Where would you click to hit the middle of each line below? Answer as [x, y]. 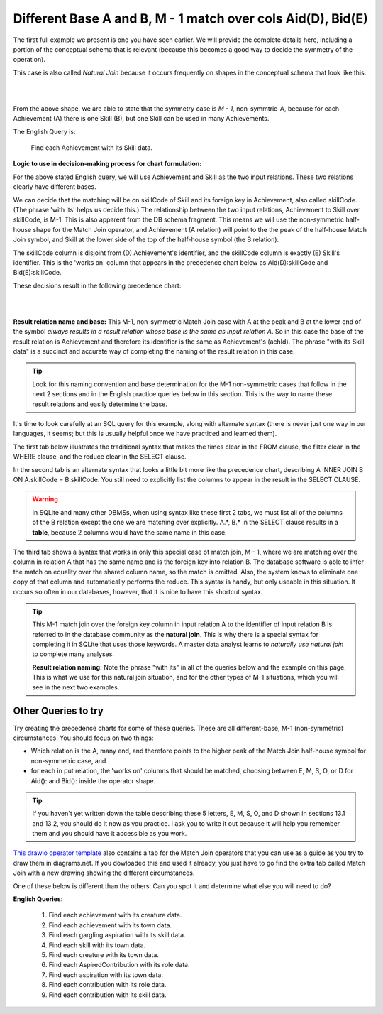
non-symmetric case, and [68, 760]
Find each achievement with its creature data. [115, 915]
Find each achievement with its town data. [110, 925]
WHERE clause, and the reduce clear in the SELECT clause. [100, 457]
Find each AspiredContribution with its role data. [119, 965]
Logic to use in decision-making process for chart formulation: [107, 164]
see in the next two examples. [76, 687]
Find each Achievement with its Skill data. [91, 148]
